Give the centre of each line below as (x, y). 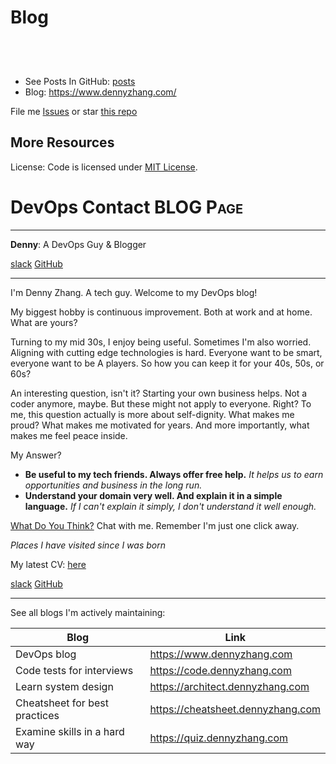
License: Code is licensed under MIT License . (104, 167)
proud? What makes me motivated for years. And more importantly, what (160, 425)
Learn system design (64, 686)
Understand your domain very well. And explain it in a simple (153, 495)
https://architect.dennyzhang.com (229, 686)
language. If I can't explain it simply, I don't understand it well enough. (170, 506)
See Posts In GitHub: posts (80, 81)
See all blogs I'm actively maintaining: (88, 612)
